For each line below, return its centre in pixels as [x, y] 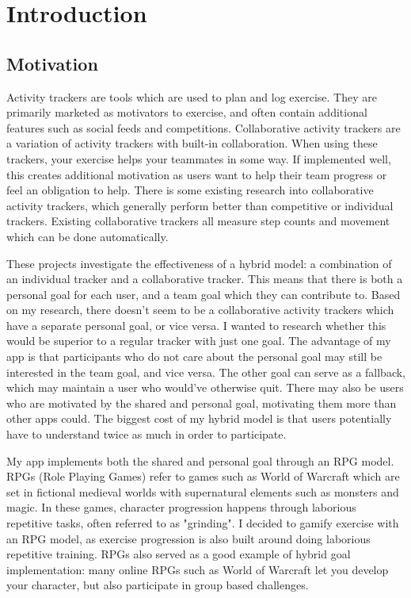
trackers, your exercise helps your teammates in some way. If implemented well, [199, 158]
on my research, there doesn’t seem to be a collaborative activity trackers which [200, 310]
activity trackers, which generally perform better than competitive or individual [200, 205]
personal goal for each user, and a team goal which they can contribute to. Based [204, 294]
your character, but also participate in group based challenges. [158, 585]
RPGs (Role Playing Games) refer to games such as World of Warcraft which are [203, 476]
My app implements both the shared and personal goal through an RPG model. [200, 460]
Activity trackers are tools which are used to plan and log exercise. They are [192, 96]
